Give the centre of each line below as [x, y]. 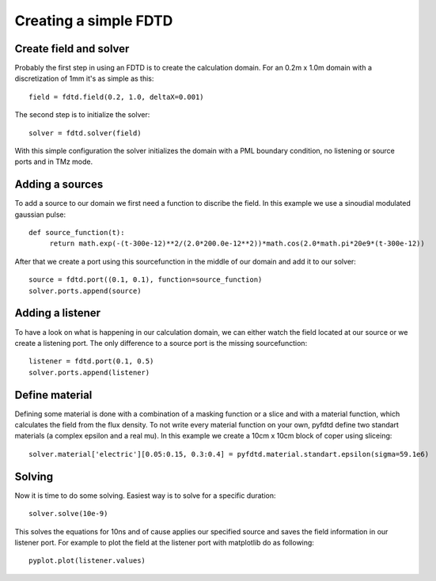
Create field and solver [72, 49]
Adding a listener [58, 313]
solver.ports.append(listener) [89, 372]
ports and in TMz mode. [54, 161]
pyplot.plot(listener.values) [87, 561]
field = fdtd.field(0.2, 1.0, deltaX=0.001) [117, 97]
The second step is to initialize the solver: [82, 115]
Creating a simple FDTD [94, 21]
